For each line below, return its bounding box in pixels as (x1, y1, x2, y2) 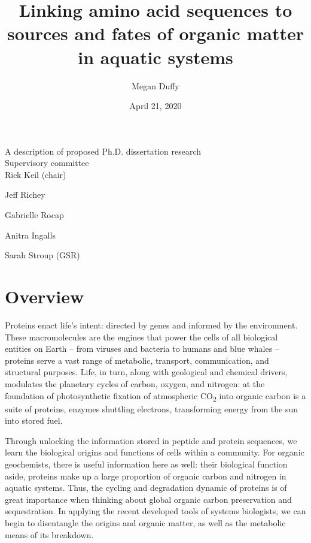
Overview (5, 284, 84, 309)
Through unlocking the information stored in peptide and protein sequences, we (5, 434, 297, 447)
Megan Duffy (132, 79, 179, 92)
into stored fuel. (5, 414, 63, 427)
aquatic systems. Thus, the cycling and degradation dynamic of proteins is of (5, 481, 287, 494)
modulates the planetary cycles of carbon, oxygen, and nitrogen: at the (5, 377, 265, 390)
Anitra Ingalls (5, 228, 56, 241)
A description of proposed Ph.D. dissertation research (5, 144, 202, 157)
